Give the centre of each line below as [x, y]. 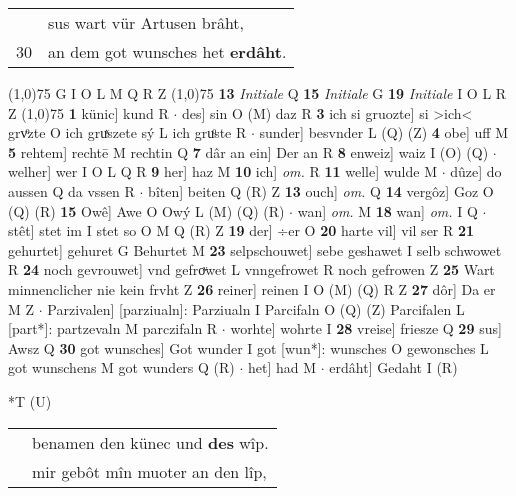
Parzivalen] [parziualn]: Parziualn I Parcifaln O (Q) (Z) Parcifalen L [256, 308]
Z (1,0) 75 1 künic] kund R [88, 112]
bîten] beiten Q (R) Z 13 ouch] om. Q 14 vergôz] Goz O [321, 190]
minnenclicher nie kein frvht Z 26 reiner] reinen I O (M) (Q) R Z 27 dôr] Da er [252, 288]
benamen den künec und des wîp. [150, 442]
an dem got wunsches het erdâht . [167, 51]
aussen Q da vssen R [71, 190]
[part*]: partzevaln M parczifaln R [113, 328]
